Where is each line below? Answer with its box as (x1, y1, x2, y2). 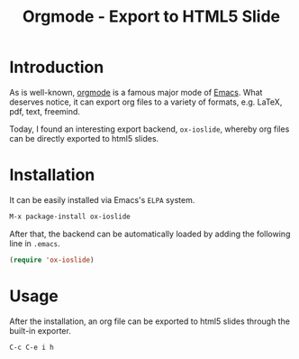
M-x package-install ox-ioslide (9, 212, 131, 221)
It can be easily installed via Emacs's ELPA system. (9, 194, 195, 205)
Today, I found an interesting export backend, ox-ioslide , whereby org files (9, 124, 290, 134)
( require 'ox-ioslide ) (9, 255, 95, 264)
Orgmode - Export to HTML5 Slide (22, 6, 281, 27)
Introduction (9, 57, 104, 78)
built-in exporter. (9, 325, 72, 336)
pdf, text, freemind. (9, 106, 81, 116)
